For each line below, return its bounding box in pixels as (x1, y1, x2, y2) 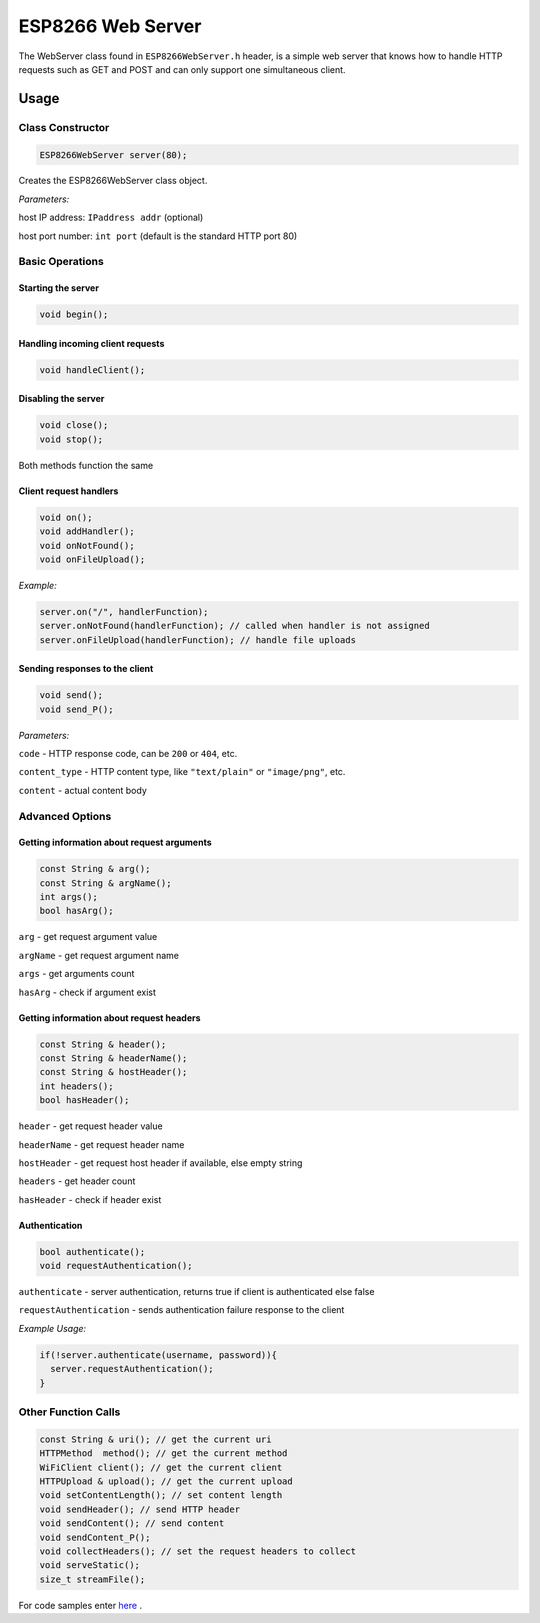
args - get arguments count (18, 968, 135, 980)
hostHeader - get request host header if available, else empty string (18, 1156, 303, 1169)
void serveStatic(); (39, 1560, 140, 1571)
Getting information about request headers (18, 1011, 201, 1024)
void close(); (39, 420, 109, 431)
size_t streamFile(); (39, 1573, 146, 1585)
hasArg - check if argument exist (18, 986, 157, 998)
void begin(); (39, 309, 109, 320)
